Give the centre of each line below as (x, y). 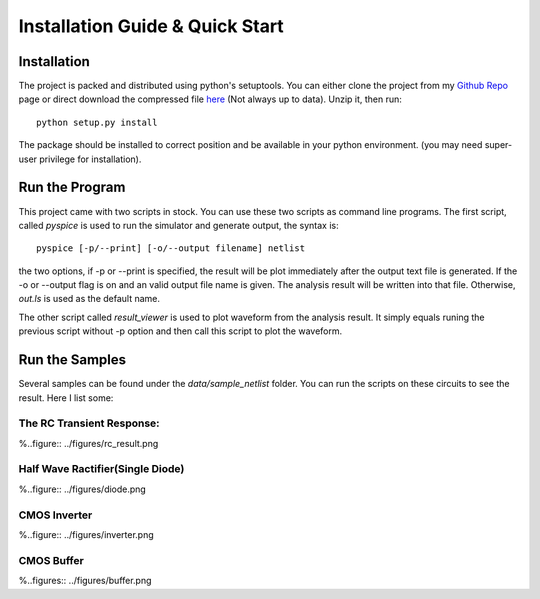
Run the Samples (72, 360)
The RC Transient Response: (89, 423)
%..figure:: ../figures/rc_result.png (88, 443)
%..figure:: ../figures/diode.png (82, 489)
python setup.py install (97, 122)
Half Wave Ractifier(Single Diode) (101, 469)
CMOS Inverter (55, 515)
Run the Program (72, 187)
